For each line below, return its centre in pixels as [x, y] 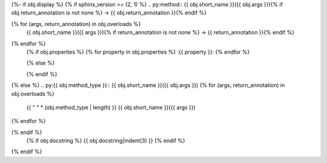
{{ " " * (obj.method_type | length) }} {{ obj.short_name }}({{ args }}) [111, 107]
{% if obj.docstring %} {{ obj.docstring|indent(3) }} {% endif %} [106, 141]
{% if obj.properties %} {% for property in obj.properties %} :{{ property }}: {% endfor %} [138, 52]
